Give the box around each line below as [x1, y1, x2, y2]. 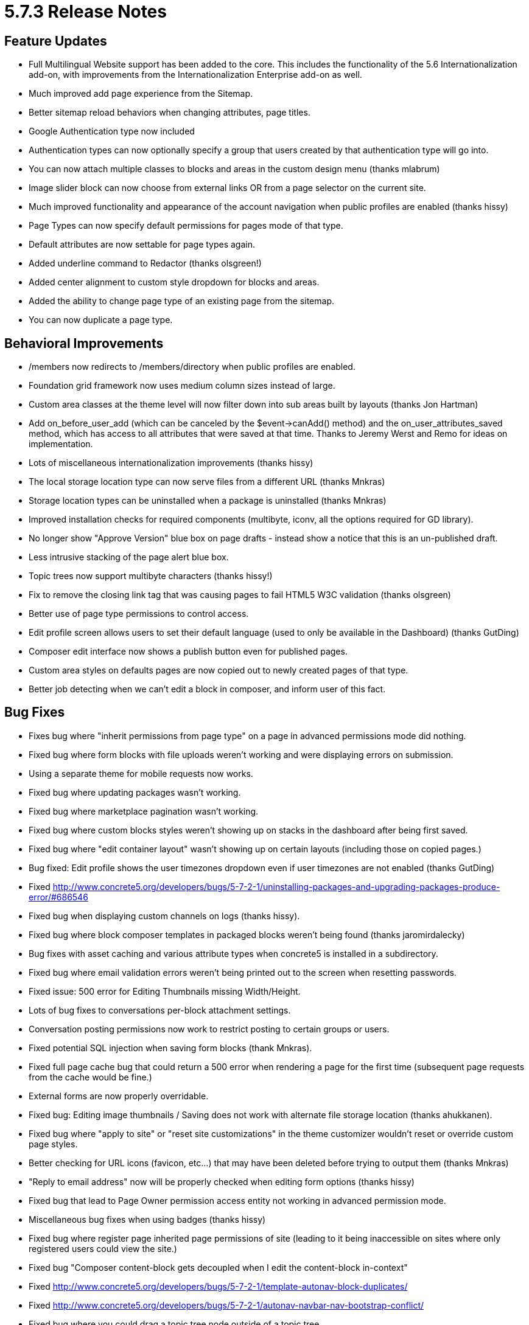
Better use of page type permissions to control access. [29, 608, 249, 619]
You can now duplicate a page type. [29, 315, 173, 325]
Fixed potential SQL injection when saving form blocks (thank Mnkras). [29, 1042, 312, 1053]
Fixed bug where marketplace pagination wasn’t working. [29, 805, 259, 816]
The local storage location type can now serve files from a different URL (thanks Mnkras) [29, 476, 385, 487]
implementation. [29, 439, 93, 450]
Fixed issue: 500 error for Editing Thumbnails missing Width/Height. [29, 986, 301, 996]
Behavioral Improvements [4, 335, 164, 351]
